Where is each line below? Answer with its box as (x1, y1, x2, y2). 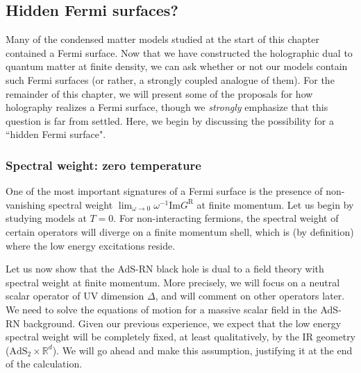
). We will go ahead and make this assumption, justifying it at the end (52, 342, 353, 357)
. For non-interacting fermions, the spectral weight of (113, 211, 339, 225)
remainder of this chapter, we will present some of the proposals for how (6, 86, 313, 101)
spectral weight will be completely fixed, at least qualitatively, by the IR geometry (6, 329, 356, 344)
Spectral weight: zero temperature (6, 156, 201, 173)
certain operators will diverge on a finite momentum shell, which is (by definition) (6, 224, 354, 238)
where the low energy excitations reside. (6, 238, 176, 252)
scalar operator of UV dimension (6, 288, 144, 303)
